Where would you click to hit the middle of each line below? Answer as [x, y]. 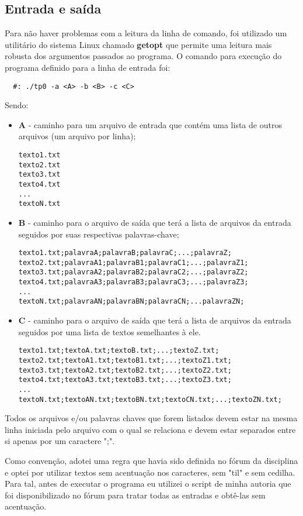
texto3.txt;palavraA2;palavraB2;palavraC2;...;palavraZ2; [133, 272]
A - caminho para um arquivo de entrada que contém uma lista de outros [150, 124]
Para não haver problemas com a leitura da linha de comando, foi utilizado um [146, 33]
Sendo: [17, 105]
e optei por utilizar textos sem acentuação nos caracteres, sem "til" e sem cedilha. [150, 472]
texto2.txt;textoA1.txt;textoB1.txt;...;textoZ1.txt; [125, 360]
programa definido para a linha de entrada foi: [88, 67]
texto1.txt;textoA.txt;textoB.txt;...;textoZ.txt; [119, 351]
